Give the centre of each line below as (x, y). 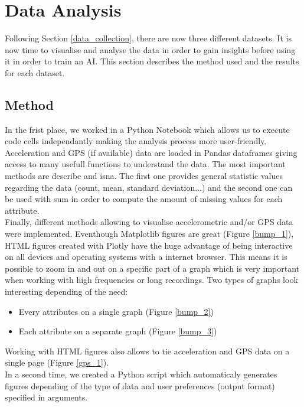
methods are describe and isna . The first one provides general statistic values (144, 176)
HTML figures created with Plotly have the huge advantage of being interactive (149, 245)
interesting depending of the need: (66, 292)
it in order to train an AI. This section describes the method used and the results (152, 61)
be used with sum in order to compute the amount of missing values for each (144, 199)
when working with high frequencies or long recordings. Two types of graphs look (151, 280)
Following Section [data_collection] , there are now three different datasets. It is (148, 38)
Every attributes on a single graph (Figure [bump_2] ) (116, 311)
